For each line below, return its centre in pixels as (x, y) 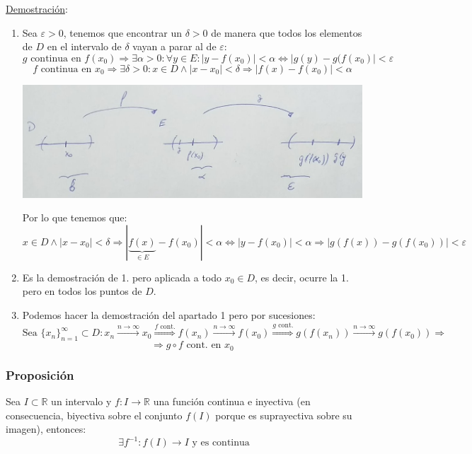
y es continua (221, 443)
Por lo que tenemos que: (75, 217)
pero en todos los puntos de (82, 291)
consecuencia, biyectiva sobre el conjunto (94, 415)
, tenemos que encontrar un (123, 32)
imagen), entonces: (46, 429)
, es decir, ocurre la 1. (302, 277)
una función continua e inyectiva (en (232, 401)
